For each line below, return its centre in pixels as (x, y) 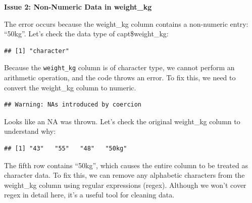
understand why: (30, 131)
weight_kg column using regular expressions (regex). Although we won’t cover (125, 185)
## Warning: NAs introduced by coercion (73, 105)
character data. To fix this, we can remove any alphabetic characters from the (124, 175)
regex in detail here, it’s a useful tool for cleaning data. (89, 195)
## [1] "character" (37, 51)
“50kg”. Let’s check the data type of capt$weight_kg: (86, 34)
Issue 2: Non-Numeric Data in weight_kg (78, 7)
